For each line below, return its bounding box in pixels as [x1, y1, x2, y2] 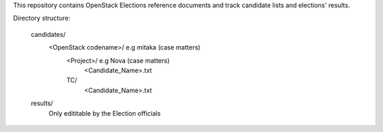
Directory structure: [13, 14, 71, 23]
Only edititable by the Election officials [48, 109, 161, 117]
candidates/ [30, 30, 66, 38]
